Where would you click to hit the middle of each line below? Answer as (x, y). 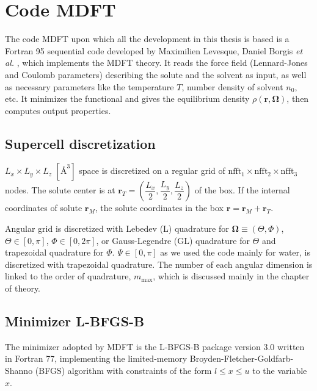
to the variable (280, 371)
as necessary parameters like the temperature (89, 86)
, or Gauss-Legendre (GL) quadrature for (173, 240)
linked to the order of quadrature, (68, 276)
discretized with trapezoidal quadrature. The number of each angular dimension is (159, 264)
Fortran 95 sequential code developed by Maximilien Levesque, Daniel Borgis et (154, 50)
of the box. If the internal (242, 190)
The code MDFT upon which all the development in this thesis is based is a (147, 39)
